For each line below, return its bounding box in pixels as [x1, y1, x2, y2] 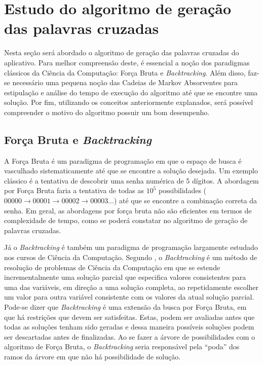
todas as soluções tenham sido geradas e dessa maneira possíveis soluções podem [4, 321, 254, 332]
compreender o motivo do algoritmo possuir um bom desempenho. [4, 106, 210, 117]
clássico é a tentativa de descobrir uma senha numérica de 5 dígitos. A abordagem [4, 175, 259, 186]
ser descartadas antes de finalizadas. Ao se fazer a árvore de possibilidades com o [4, 331, 255, 342]
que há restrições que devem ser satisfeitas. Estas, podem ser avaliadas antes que [4, 311, 255, 322]
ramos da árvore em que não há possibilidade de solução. [4, 351, 181, 361]
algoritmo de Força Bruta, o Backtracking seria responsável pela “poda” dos [4, 341, 240, 352]
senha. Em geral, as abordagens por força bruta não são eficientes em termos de [4, 205, 252, 215]
